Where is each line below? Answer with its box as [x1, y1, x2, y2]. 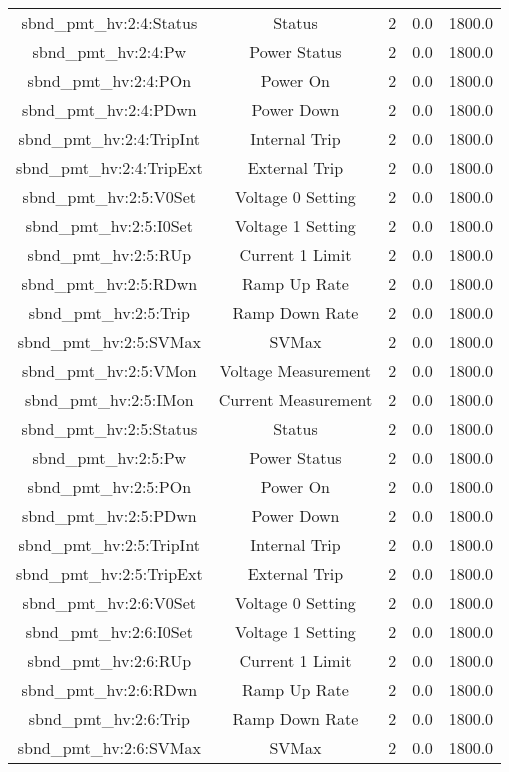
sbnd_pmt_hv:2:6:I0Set [25, 620, 193, 643]
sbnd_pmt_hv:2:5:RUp [27, 243, 192, 266]
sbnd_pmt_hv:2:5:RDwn [21, 272, 198, 295]
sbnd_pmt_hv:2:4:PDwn [21, 98, 197, 121]
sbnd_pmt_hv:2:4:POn [27, 69, 192, 92]
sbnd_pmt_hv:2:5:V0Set [22, 185, 197, 208]
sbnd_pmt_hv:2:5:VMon [21, 359, 197, 382]
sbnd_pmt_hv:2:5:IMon [25, 388, 194, 411]
